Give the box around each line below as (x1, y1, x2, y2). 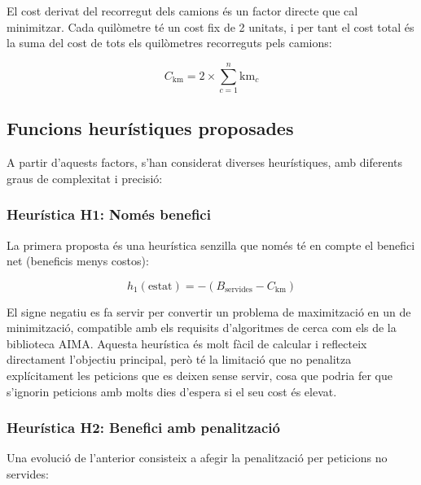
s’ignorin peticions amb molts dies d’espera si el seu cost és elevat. (7, 382, 337, 400)
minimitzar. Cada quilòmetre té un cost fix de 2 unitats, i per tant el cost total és (7, 18, 414, 35)
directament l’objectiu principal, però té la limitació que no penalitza (7, 351, 352, 368)
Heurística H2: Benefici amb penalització (7, 417, 280, 438)
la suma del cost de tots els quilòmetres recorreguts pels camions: (7, 34, 332, 51)
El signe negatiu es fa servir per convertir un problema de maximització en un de (7, 303, 411, 320)
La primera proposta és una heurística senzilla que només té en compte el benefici (7, 236, 415, 253)
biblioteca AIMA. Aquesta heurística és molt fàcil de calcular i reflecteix (7, 334, 367, 352)
